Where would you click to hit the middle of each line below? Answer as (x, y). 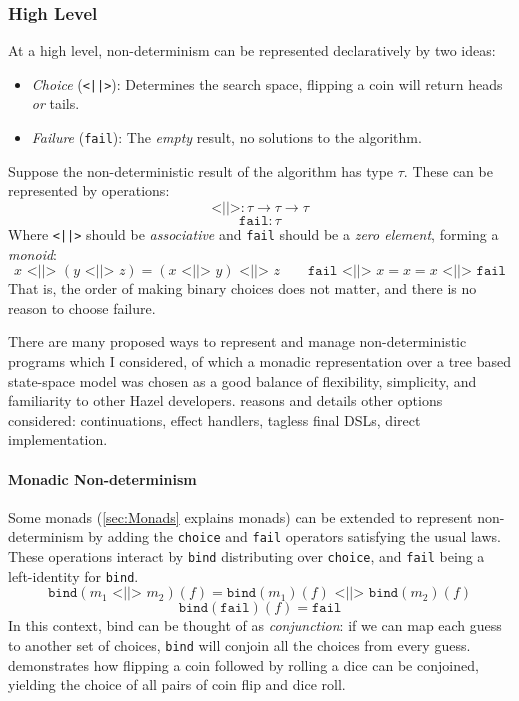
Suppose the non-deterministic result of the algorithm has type (201, 170)
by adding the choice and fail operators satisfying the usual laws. (294, 536)
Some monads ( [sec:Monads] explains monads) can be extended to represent (240, 516)
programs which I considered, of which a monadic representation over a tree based (259, 360)
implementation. (58, 439)
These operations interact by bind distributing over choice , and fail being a (246, 555)
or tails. (55, 103)
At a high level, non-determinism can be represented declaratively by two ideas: (252, 50)
